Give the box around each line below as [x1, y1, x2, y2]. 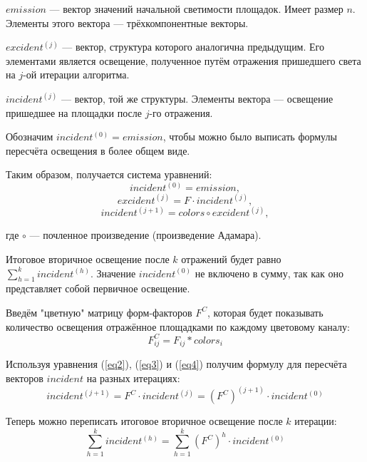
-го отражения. [149, 105, 213, 120]
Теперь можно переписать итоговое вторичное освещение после [6, 414, 283, 428]
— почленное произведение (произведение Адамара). [29, 227, 262, 242]
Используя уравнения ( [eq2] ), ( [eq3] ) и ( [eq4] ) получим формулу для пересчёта [6, 356, 347, 371]
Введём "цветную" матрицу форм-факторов [6, 304, 192, 319]
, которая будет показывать [207, 304, 324, 319]
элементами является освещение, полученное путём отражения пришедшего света [6, 53, 361, 68]
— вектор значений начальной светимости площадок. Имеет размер [49, 1, 343, 16]
